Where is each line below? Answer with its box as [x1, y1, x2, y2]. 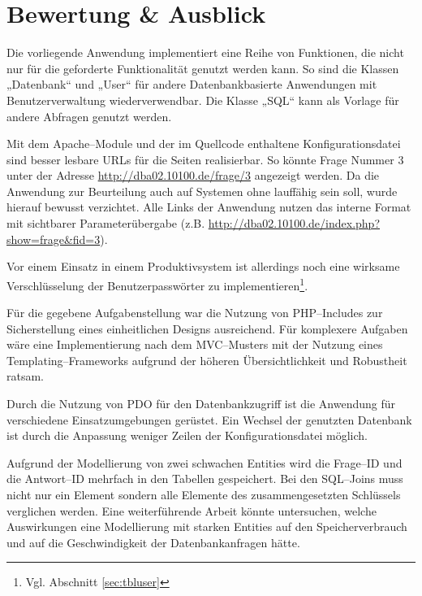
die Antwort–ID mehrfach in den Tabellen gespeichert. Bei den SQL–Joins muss [6, 470, 403, 487]
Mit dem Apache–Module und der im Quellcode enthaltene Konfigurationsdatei [6, 135, 401, 152]
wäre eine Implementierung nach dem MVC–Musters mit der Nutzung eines [6, 336, 383, 353]
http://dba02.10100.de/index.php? [208, 215, 380, 232]
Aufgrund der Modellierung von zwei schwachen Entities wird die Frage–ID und [6, 454, 403, 471]
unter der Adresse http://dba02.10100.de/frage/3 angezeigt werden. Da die [6, 167, 380, 184]
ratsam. [6, 368, 45, 385]
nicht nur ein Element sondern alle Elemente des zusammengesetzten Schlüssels [6, 486, 401, 503]
